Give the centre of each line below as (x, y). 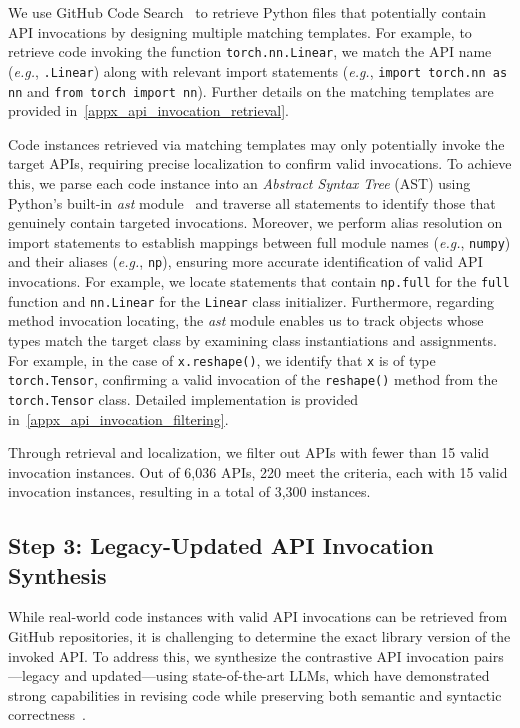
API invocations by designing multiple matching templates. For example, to (240, 31)
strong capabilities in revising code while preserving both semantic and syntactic (255, 694)
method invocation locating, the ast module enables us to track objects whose (246, 320)
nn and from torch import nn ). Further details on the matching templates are (251, 90)
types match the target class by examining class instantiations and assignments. (252, 339)
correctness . (47, 714)
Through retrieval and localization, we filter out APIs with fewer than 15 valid (249, 452)
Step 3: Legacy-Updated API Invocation (221, 545)
